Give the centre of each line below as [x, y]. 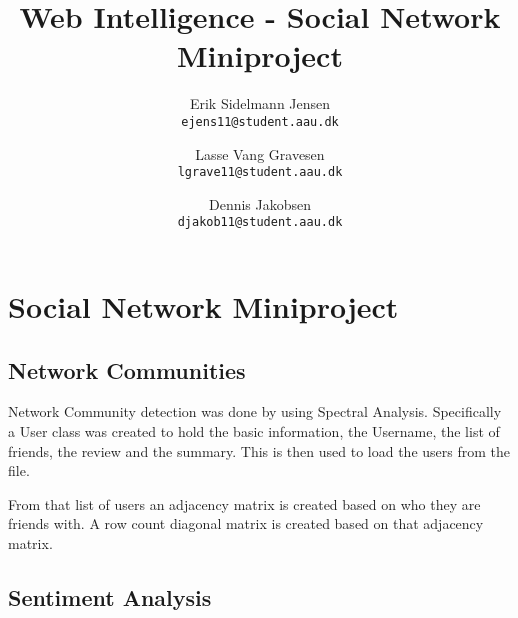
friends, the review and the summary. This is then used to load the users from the [259, 450]
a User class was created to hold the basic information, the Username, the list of [254, 431]
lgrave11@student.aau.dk [260, 172]
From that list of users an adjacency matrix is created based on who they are [244, 503]
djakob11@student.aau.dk [260, 222]
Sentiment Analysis [110, 597]
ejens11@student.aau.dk [260, 121]
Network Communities [127, 369]
